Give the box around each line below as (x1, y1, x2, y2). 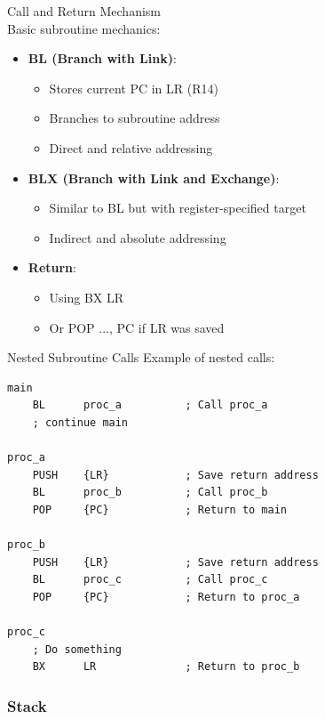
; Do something (32, 642, 122, 656)
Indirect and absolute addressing (49, 228, 226, 246)
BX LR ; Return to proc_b (32, 660, 300, 674)
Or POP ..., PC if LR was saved (49, 318, 225, 336)
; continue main (32, 416, 129, 429)
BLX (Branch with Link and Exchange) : (28, 168, 280, 187)
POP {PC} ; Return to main (32, 503, 287, 516)
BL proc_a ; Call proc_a (32, 399, 268, 412)
